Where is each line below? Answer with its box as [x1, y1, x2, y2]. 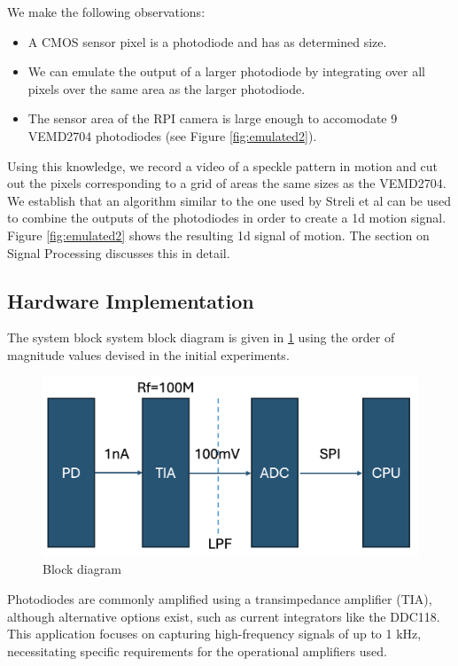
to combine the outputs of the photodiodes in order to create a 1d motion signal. [7, 208, 446, 227]
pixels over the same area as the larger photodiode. [27, 79, 306, 98]
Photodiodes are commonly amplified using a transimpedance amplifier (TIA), [7, 590, 432, 607]
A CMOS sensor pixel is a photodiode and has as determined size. [27, 32, 387, 51]
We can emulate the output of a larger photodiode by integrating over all [27, 62, 425, 81]
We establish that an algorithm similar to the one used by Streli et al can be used [7, 191, 452, 209]
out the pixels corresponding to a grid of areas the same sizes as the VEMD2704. [7, 174, 446, 192]
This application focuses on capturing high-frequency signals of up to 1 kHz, [7, 624, 422, 643]
